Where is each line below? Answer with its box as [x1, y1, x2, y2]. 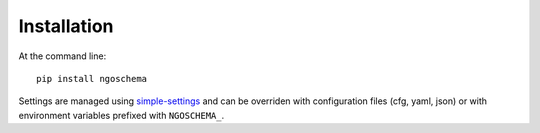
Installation [18, 15, 114, 37]
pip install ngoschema [36, 73, 148, 84]
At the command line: [18, 50, 107, 62]
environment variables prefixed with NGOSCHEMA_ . [18, 109, 225, 121]
